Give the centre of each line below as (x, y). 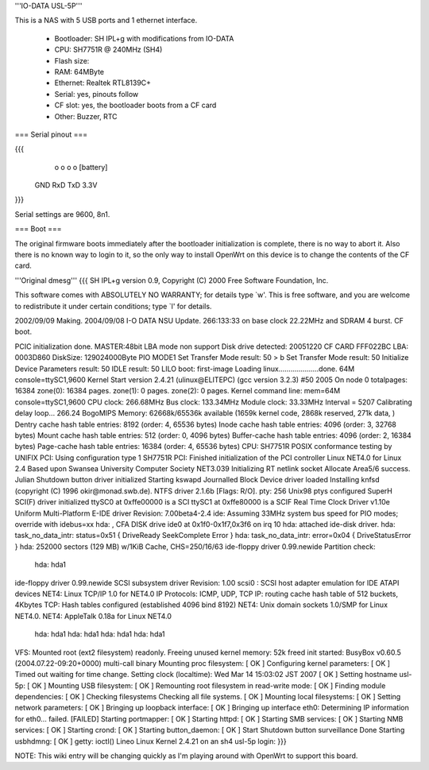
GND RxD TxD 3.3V (66, 185)
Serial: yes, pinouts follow (97, 94)
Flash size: (72, 60)
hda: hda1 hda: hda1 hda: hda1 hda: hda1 (100, 634)
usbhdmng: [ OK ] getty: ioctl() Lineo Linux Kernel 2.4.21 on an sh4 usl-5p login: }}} (151, 741)
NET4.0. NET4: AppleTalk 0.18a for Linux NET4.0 (93, 616)
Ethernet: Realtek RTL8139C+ (102, 83)
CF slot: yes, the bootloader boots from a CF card (135, 105)
